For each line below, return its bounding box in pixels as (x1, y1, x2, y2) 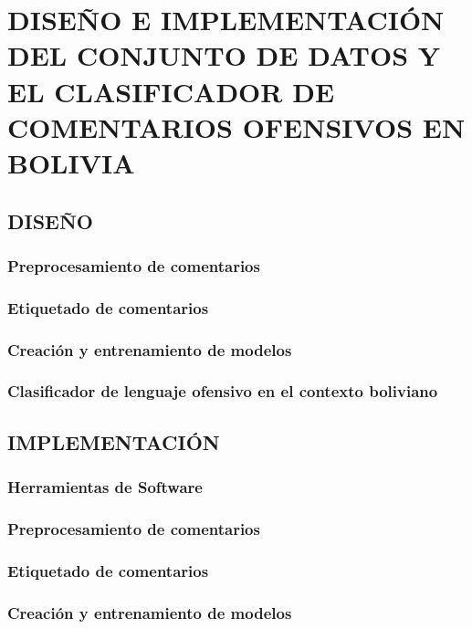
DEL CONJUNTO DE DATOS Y (7, 37, 441, 74)
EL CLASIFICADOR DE (7, 72, 335, 110)
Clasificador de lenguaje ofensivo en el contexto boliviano (7, 380, 438, 403)
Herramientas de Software (7, 475, 203, 498)
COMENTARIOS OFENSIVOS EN (7, 108, 466, 145)
